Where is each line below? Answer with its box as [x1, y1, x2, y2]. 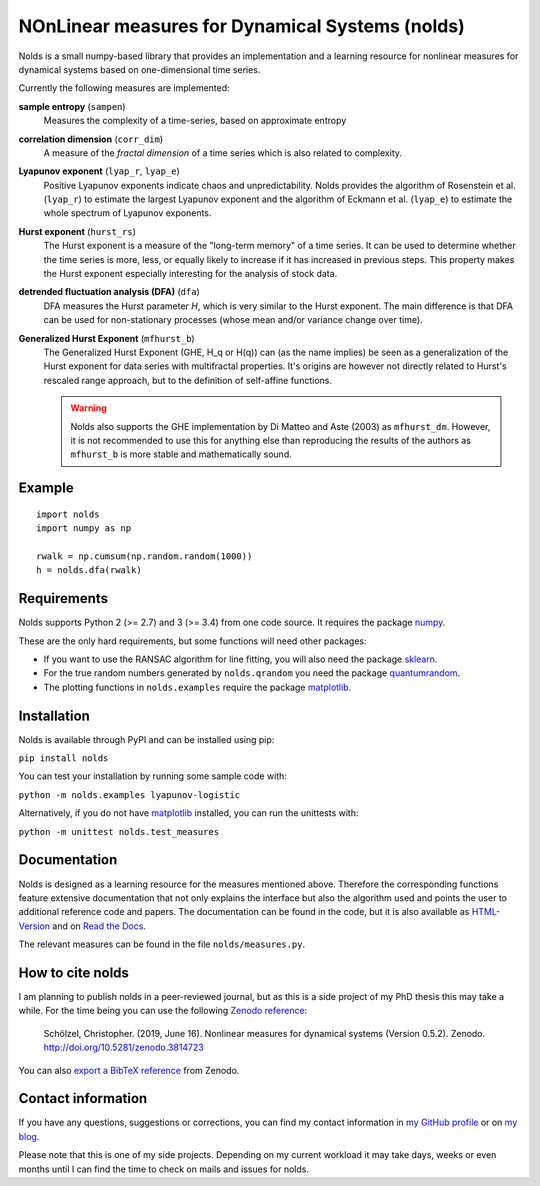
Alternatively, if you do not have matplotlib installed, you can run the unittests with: [18, 807, 359, 819]
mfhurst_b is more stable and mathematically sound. [70, 448, 292, 460]
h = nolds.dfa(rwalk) [36, 565, 142, 576]
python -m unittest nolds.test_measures [18, 826, 220, 837]
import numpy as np [36, 523, 132, 534]
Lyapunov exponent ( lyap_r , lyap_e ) [18, 165, 180, 177]
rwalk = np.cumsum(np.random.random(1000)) [36, 550, 253, 562]
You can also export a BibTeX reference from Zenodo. [18, 1064, 240, 1076]
